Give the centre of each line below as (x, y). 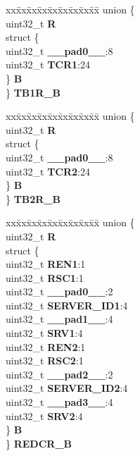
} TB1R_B (33, 92)
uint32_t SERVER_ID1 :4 (67, 305)
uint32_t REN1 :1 (46, 264)
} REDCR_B (39, 443)
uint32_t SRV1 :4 (44, 333)
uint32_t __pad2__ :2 (59, 374)
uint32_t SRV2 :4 (44, 415)
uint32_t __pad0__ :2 (59, 291)
